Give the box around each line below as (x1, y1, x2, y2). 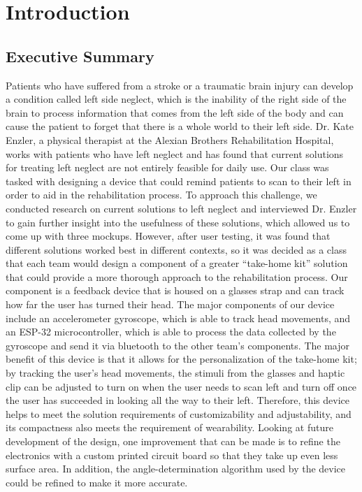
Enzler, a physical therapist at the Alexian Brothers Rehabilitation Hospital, (6, 132, 334, 147)
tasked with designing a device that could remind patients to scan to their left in (6, 173, 352, 188)
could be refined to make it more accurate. (6, 475, 188, 489)
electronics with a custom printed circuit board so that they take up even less (6, 447, 338, 462)
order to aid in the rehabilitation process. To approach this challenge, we (6, 187, 317, 202)
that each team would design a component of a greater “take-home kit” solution (6, 256, 348, 270)
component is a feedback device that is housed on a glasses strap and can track (6, 283, 345, 298)
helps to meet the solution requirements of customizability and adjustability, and (6, 406, 352, 421)
